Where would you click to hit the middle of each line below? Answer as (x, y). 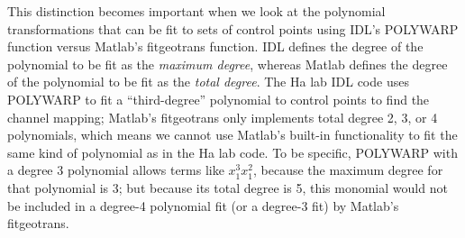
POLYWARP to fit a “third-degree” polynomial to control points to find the (219, 99)
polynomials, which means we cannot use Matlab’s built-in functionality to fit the (232, 135)
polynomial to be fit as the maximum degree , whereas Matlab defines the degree (228, 64)
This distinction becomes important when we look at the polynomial (196, 11)
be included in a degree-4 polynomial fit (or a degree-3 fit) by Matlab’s (203, 205)
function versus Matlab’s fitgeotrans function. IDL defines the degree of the (215, 46)
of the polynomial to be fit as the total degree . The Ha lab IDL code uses (208, 82)
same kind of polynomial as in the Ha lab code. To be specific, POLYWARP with (232, 152)
